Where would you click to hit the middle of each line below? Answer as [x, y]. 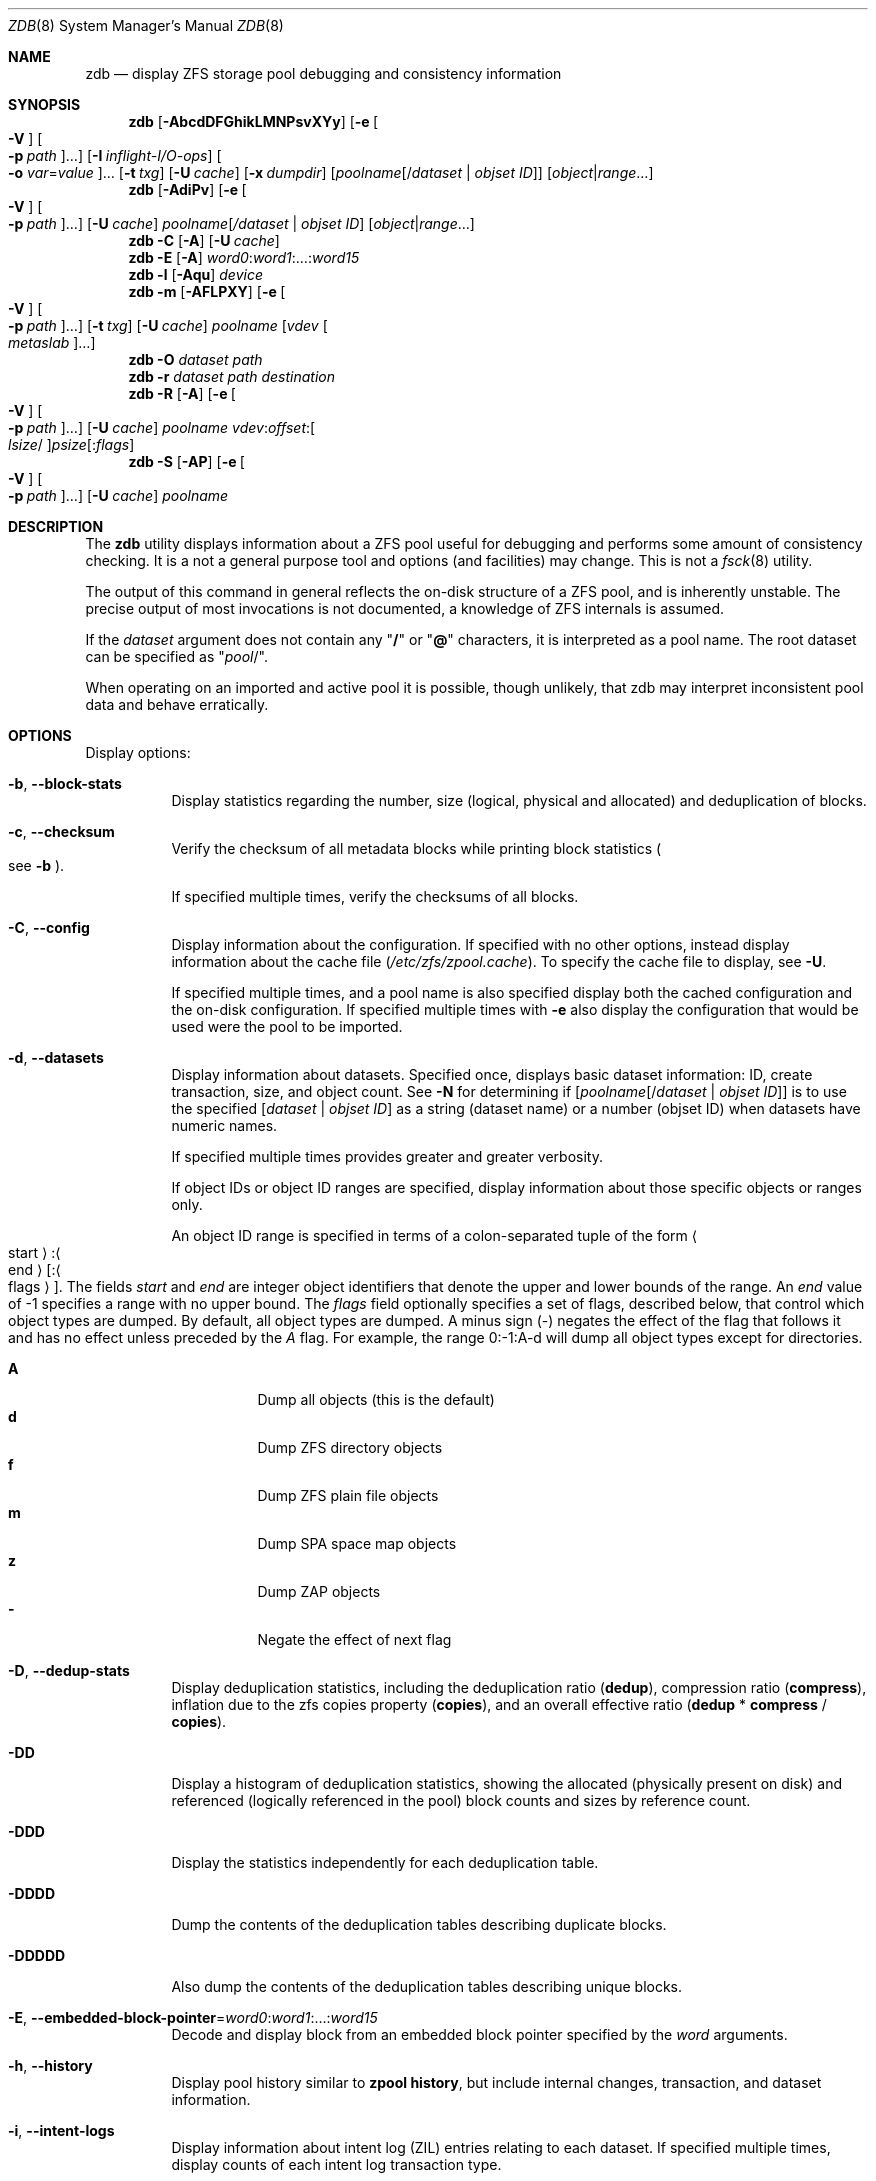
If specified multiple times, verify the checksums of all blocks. [375, 896]
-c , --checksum [61, 831]
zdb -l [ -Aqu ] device [195, 274]
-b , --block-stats [65, 783]
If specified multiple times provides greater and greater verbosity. [387, 1156]
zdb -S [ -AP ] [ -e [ [186, 461]
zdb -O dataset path [195, 359]
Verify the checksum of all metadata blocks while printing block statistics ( [416, 848]
